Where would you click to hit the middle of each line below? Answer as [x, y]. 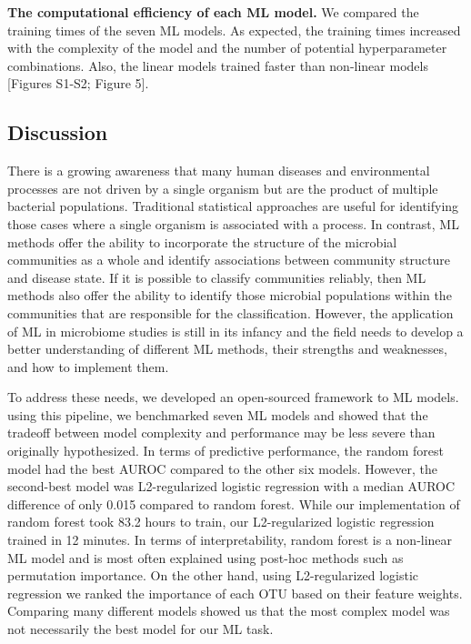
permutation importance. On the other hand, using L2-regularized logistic [213, 575]
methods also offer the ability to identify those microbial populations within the [230, 295]
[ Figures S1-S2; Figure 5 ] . [78, 83]
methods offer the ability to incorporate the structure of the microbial [202, 241]
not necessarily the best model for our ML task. [140, 629]
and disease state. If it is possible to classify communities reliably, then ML [217, 277]
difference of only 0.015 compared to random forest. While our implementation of [234, 503]
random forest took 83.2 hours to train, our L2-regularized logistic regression [221, 522]
